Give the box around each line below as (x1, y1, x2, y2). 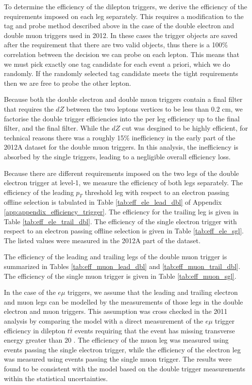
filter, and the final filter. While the (4, 123, 110, 133)
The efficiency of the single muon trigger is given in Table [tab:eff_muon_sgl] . (4, 270, 236, 281)
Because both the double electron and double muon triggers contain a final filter (4, 94, 243, 104)
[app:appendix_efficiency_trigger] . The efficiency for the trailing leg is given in (4, 207, 239, 217)
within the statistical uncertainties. (4, 373, 108, 383)
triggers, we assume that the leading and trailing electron (67, 287, 238, 297)
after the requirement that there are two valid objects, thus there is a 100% (4, 39, 228, 50)
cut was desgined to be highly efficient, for (122, 123, 248, 133)
